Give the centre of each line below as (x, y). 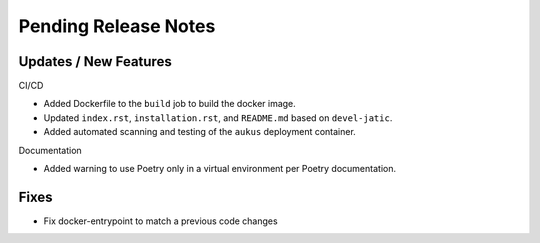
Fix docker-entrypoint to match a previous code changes (161, 221)
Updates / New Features (95, 61)
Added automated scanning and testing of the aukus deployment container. (200, 132)
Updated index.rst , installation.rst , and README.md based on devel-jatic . (218, 117)
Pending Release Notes (117, 26)
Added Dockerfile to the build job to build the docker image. (170, 104)
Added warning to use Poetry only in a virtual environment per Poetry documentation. (220, 169)
